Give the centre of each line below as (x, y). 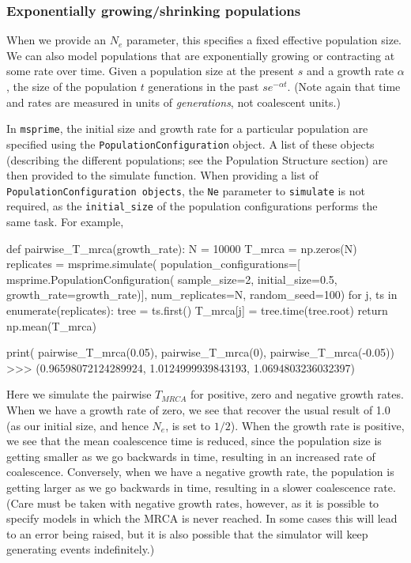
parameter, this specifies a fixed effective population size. (264, 40)
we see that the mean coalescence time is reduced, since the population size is (194, 441)
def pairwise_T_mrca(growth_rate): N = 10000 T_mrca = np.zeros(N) (182, 248)
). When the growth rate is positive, (317, 425)
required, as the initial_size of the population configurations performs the (192, 206)
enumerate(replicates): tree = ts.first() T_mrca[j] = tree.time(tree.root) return (197, 310)
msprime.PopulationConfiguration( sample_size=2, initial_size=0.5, (172, 279)
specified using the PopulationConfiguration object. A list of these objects (190, 144)
